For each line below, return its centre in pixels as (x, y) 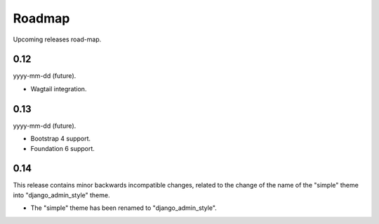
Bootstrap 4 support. (61, 139)
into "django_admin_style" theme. (61, 195)
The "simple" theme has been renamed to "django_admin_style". (124, 208)
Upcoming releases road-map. (57, 39)
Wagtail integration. (59, 88)
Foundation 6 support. (62, 148)
